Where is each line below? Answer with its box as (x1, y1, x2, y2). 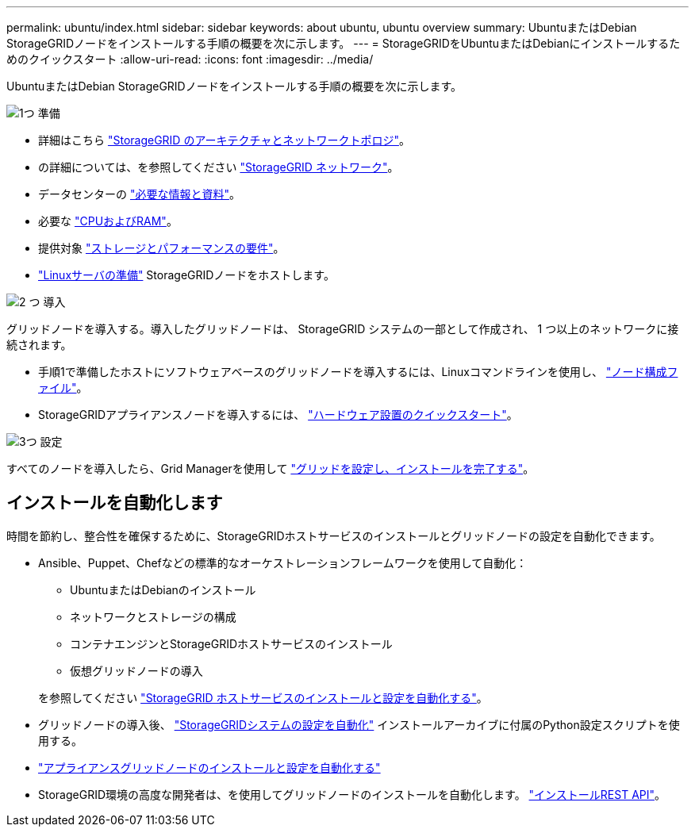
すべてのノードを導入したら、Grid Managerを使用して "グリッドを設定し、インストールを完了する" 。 (6, 462, 535, 475)
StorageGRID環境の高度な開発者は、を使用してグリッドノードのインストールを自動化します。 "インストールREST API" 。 (38, 787, 666, 801)
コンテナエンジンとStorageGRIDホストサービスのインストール (70, 636, 393, 651)
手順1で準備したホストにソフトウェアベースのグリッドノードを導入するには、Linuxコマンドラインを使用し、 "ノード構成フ (38, 365, 678, 378)
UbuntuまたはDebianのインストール (70, 582, 256, 597)
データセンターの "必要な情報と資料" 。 (38, 187, 240, 201)
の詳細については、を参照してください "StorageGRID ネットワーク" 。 (38, 160, 399, 174)
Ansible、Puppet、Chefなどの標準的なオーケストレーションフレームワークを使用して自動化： (38, 555, 528, 570)
